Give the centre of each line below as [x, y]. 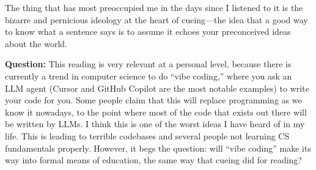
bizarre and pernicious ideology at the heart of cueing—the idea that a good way [156, 19]
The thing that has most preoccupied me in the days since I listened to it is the [154, 7]
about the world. [36, 43]
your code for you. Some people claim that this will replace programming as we [153, 100]
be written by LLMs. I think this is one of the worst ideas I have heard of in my [155, 124]
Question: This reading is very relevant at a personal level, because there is [148, 64]
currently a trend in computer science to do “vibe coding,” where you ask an [149, 76]
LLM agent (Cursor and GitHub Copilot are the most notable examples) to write [157, 88]
